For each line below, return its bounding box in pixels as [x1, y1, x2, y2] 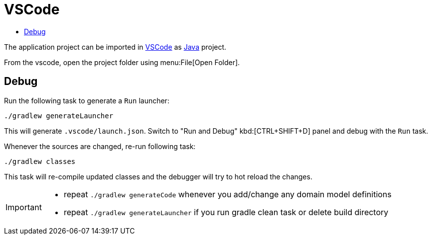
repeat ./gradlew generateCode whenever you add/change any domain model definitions [63, 189, 392, 199]
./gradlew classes [4, 157, 76, 165]
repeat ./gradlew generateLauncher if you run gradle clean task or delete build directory [63, 207, 389, 217]
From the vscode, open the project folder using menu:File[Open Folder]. [4, 58, 240, 67]
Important [5, 202, 42, 212]
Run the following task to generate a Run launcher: [4, 96, 169, 105]
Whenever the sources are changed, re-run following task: [4, 142, 196, 151]
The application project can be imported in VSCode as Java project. [4, 42, 227, 51]
